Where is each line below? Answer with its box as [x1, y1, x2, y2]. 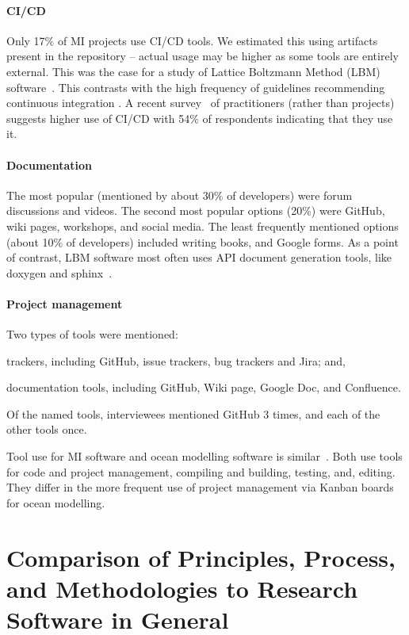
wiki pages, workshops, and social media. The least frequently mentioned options [6, 217, 399, 234]
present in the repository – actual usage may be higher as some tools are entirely [6, 48, 399, 64]
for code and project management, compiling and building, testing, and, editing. [6, 463, 396, 480]
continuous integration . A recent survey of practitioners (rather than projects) [6, 94, 395, 111]
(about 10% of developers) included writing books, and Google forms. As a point [6, 233, 399, 250]
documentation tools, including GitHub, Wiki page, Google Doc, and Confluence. [6, 379, 401, 396]
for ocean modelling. [6, 494, 105, 511]
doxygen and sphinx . [6, 264, 113, 281]
